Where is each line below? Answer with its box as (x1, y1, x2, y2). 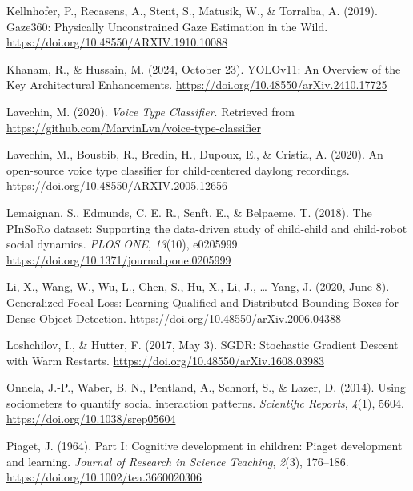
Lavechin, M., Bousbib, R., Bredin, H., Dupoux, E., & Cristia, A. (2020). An (6, 146, 383, 163)
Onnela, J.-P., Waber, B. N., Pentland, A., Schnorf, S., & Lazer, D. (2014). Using (6, 379, 406, 396)
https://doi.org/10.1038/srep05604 (6, 410, 176, 427)
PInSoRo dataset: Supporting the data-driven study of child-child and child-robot (6, 219, 407, 236)
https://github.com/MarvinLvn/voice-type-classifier (6, 119, 261, 135)
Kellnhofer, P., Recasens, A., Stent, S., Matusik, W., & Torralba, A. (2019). (6, 2, 378, 18)
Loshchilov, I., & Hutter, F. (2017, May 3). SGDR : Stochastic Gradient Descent (6, 336, 399, 353)
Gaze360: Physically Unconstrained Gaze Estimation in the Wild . (6, 18, 328, 34)
